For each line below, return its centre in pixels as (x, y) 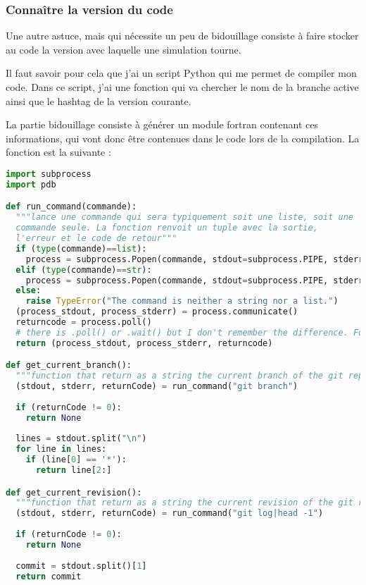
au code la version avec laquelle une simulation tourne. (124, 49)
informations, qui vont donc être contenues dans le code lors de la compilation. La (183, 138)
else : (29, 291)
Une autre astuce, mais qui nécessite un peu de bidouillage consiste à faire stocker (182, 36)
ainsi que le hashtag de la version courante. (99, 100)
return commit (49, 576)
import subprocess (49, 174)
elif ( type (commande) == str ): (84, 270)
